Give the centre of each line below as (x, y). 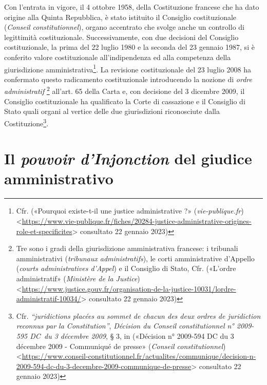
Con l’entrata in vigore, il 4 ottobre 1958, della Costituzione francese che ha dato (132, 7)
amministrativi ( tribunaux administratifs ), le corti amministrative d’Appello (135, 258)
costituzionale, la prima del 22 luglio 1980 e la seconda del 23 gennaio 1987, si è (129, 47)
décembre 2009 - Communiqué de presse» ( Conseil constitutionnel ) (121, 346)
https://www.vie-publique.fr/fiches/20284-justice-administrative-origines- (137, 221)
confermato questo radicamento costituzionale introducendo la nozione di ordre (128, 79)
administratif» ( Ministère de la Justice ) (78, 278)
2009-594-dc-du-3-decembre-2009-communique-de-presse (104, 366)
